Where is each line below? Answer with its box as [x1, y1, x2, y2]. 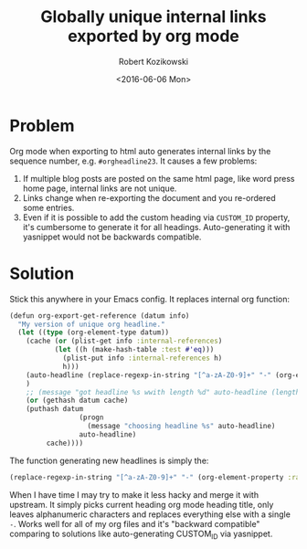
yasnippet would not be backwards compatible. [22, 231, 202, 242]
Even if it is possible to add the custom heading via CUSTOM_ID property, [22, 212, 291, 223]
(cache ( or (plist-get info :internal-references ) [26, 336, 223, 346]
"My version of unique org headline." [17, 320, 166, 329]
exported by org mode [68, 26, 239, 47]
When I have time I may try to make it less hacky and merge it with [9, 489, 259, 500]
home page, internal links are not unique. [22, 183, 177, 194]
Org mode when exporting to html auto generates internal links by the [9, 145, 271, 156]
